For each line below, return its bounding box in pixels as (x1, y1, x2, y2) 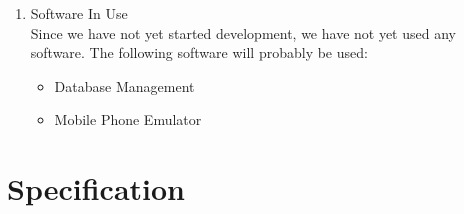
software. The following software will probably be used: (30, 42, 368, 63)
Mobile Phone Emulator (54, 109, 202, 130)
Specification (7, 168, 185, 209)
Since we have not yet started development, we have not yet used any (30, 22, 456, 43)
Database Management (54, 75, 195, 96)
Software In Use (30, 3, 128, 23)
